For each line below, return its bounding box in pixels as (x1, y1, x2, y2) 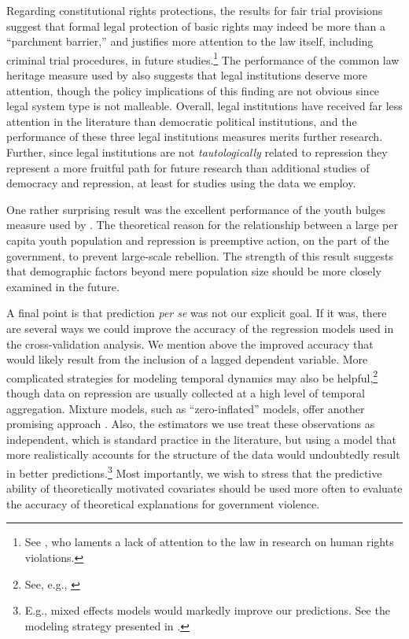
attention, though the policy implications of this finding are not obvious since (6, 82, 380, 98)
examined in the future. (6, 278, 120, 294)
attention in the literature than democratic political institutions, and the (6, 113, 357, 129)
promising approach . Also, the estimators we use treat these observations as (6, 416, 375, 432)
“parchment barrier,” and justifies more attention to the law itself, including (6, 33, 374, 50)
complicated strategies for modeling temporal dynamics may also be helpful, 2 (6, 367, 378, 386)
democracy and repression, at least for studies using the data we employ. (6, 175, 356, 191)
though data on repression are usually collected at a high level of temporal (6, 384, 365, 401)
